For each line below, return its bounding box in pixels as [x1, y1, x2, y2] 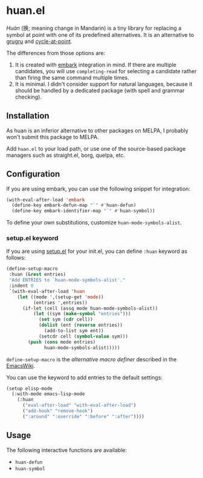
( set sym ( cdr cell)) [38, 316, 94, 322]
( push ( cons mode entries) [28, 339, 96, 345]
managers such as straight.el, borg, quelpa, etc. [6, 151, 126, 159]
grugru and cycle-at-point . [6, 38, 72, 45]
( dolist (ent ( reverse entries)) [38, 322, 123, 329]
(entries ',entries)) [33, 300, 88, 306]
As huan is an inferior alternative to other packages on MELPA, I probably [6, 126, 188, 134]
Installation [6, 111, 50, 121]
